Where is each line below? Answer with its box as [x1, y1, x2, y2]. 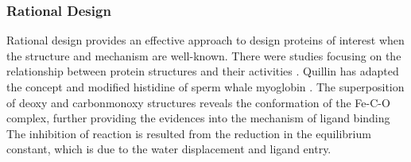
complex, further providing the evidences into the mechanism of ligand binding [6, 110, 390, 126]
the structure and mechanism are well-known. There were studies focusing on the [6, 47, 401, 64]
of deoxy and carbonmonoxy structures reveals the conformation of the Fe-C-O [6, 94, 390, 110]
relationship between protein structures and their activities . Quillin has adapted [6, 63, 399, 79]
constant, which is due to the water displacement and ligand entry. [6, 141, 332, 157]
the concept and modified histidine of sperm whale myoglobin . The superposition [6, 79, 405, 94]
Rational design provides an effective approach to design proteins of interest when [6, 32, 405, 48]
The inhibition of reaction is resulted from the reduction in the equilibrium [6, 125, 371, 141]
